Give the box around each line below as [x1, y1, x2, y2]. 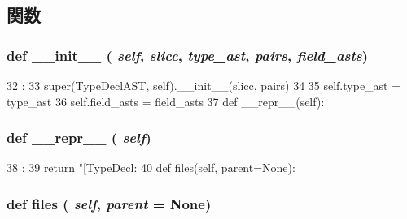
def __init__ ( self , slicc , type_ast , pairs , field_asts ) [7, 45, 369, 65]
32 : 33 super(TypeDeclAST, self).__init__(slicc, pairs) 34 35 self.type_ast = [7, 77, 401, 93]
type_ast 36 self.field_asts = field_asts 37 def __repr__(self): [7, 92, 325, 109]
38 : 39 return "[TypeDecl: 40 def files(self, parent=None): [7, 159, 295, 176]
